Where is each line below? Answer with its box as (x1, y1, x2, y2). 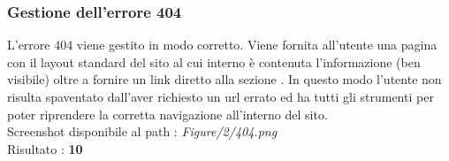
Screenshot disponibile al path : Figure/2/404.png (7, 122, 278, 141)
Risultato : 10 (7, 139, 83, 157)
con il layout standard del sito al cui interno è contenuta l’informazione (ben (7, 52, 421, 71)
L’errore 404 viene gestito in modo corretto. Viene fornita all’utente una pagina (7, 35, 438, 54)
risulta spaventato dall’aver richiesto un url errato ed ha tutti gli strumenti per (7, 88, 434, 105)
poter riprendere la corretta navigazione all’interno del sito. (7, 104, 328, 123)
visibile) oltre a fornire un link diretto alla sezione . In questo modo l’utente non (7, 70, 442, 88)
